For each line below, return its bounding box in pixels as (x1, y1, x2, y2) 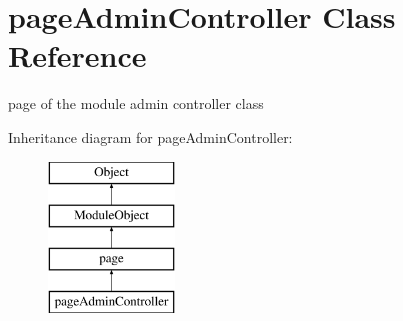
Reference (8, 35, 147, 76)
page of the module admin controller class (8, 93, 264, 114)
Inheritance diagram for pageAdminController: (8, 126, 293, 147)
